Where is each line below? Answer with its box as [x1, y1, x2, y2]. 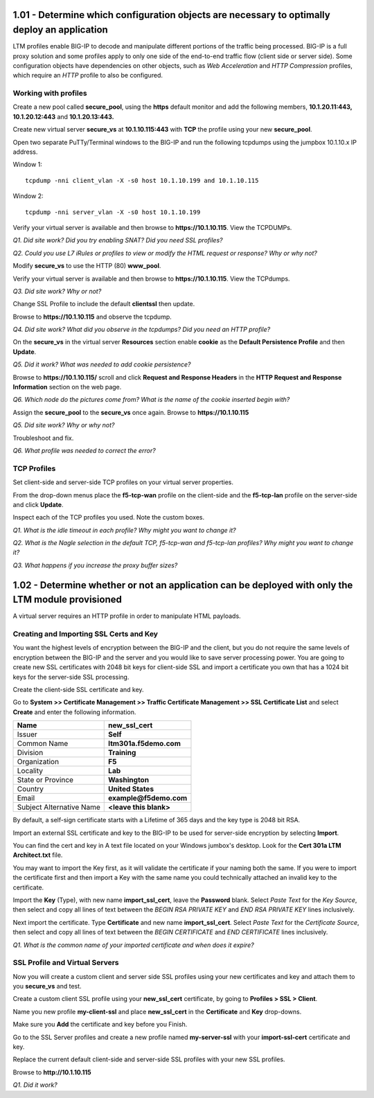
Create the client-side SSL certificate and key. [12, 686, 145, 694]
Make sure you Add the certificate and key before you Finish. [12, 1020, 188, 1029]
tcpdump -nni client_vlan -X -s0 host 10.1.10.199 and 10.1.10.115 [25, 177, 259, 184]
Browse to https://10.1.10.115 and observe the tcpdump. [12, 312, 172, 321]
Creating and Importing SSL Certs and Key [12, 629, 159, 639]
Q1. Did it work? [12, 1081, 58, 1089]
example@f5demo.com [108, 793, 188, 803]
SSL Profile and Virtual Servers [12, 958, 119, 968]
